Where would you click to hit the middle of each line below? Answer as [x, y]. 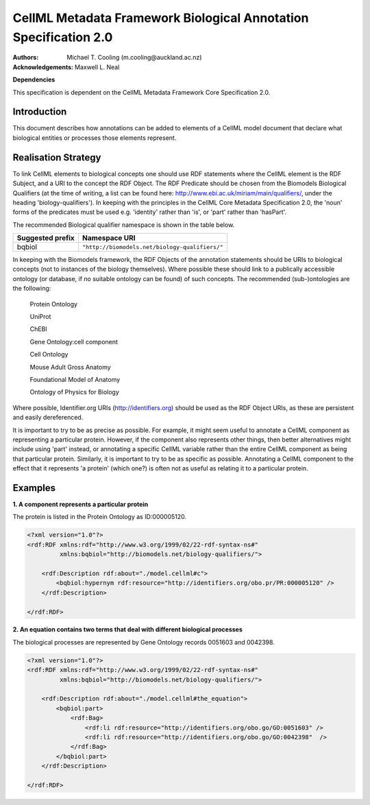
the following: [32, 289]
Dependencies [34, 80]
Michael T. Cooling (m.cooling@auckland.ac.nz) [134, 58]
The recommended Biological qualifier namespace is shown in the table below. [124, 225]
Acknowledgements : [43, 67]
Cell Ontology [49, 355]
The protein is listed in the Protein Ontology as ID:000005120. [100, 517]
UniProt [40, 317]
